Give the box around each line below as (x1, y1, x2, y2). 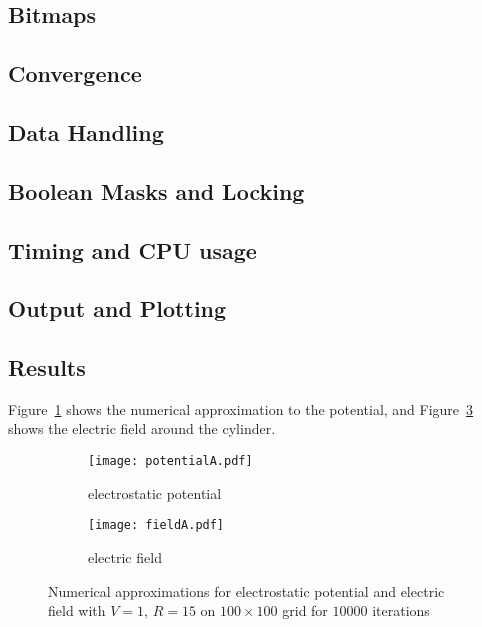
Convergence (8, 58, 142, 89)
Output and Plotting (8, 293, 227, 324)
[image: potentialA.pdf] (88, 454, 253, 469)
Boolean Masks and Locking (8, 175, 305, 206)
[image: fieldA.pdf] (88, 518, 225, 533)
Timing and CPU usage (8, 234, 257, 265)
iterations (372, 600, 430, 621)
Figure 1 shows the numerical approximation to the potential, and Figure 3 (8, 398, 474, 419)
